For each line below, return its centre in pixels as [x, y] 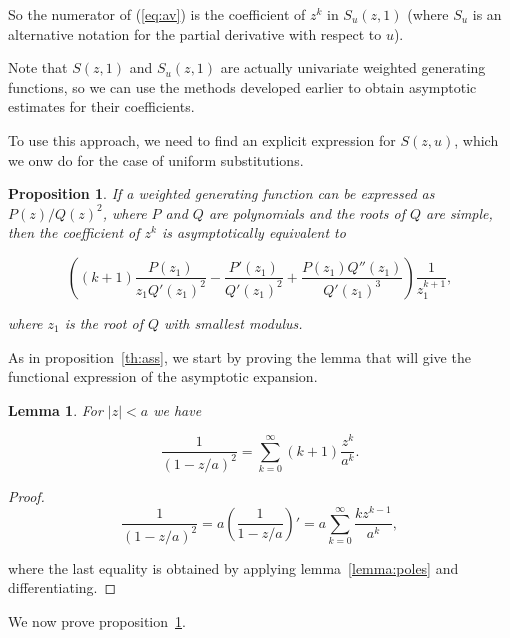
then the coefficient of [74, 232]
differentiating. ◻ [62, 587]
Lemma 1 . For [55, 409]
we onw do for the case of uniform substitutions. [156, 159]
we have [177, 409]
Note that [38, 67]
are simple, [459, 212]
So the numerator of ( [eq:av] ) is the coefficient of [157, 14]
